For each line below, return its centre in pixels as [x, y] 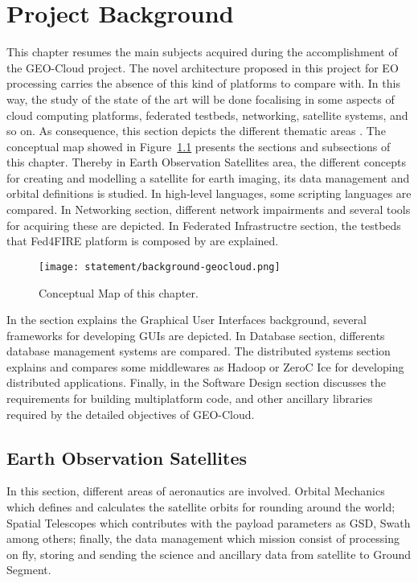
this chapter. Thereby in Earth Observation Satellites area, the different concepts [206, 162]
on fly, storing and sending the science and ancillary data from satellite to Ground [209, 554]
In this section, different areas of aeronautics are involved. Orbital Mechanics [196, 491]
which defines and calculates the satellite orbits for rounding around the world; [201, 507]
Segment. [29, 570]
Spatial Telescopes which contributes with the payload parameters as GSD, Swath [209, 522]
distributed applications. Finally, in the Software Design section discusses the [197, 382]
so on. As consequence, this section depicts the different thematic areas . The [196, 131]
